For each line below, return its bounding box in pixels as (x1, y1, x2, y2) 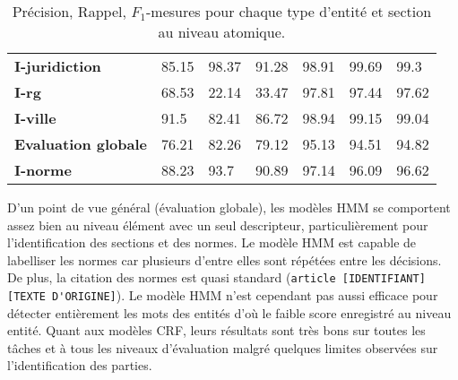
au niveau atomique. (158, 22, 286, 42)
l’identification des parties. (7, 356, 152, 375)
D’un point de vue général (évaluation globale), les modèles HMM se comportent (7, 198, 451, 216)
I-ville (14, 108, 56, 128)
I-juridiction (14, 56, 101, 76)
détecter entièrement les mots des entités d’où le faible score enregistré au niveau (7, 303, 452, 322)
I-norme (14, 160, 72, 180)
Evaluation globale (14, 134, 148, 154)
